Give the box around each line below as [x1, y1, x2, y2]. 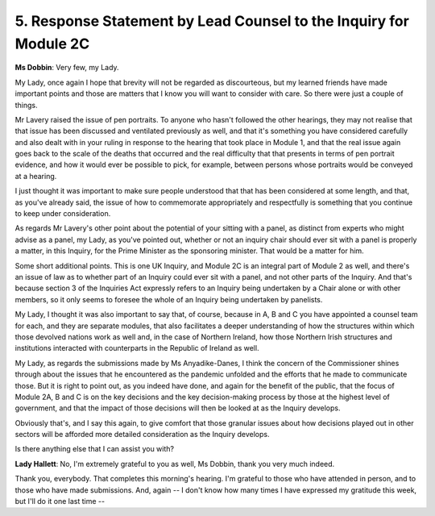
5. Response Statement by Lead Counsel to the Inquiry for [14, 12, 410, 30]
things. [14, 100, 38, 110]
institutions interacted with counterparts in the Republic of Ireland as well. [14, 343, 259, 353]
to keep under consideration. [14, 209, 111, 218]
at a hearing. [14, 171, 57, 181]
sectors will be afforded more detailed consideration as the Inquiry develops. [14, 430, 270, 439]
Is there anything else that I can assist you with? [14, 444, 175, 454]
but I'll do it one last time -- [14, 497, 105, 506]
